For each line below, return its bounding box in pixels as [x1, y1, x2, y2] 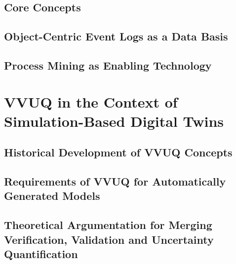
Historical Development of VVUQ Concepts [4, 145, 233, 160]
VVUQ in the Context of [4, 91, 178, 112]
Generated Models [4, 188, 100, 203]
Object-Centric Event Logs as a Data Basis [4, 29, 228, 44]
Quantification [4, 246, 78, 262]
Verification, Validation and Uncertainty [4, 231, 214, 247]
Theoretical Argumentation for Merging [4, 217, 212, 232]
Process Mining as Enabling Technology [4, 57, 212, 73]
